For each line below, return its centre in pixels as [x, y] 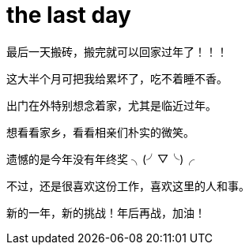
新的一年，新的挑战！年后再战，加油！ [106, 212]
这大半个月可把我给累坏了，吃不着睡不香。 [117, 78]
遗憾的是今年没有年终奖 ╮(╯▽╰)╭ [101, 159]
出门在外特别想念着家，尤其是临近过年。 [111, 105]
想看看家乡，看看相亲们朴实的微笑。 [100, 132]
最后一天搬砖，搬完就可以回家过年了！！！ [117, 51]
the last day [69, 15]
